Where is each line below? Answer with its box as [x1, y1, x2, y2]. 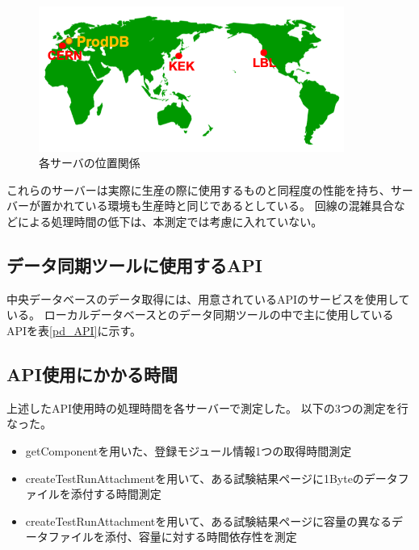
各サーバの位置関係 [39, 154, 140, 171]
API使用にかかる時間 [6, 361, 178, 386]
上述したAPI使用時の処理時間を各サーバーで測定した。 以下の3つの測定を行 [6, 399, 409, 416]
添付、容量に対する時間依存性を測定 [104, 528, 297, 545]
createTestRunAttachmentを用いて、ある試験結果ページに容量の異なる [25, 512, 392, 529]
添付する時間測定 [70, 485, 161, 502]
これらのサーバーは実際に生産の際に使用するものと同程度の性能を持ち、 [6, 181, 391, 198]
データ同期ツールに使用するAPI [6, 252, 262, 277]
